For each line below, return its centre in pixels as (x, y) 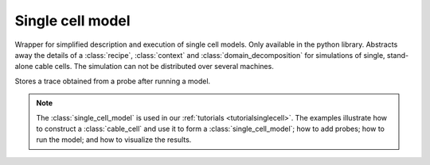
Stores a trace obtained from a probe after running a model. (113, 81)
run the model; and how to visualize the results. (114, 140)
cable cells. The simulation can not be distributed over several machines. (154, 67)
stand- (398, 55)
